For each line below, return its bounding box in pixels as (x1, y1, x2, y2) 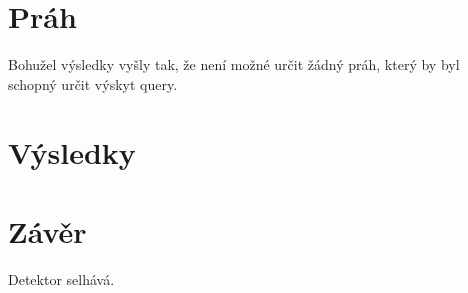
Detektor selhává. (8, 268, 115, 289)
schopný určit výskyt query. (8, 73, 178, 94)
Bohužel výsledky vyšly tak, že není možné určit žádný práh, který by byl (8, 53, 460, 74)
